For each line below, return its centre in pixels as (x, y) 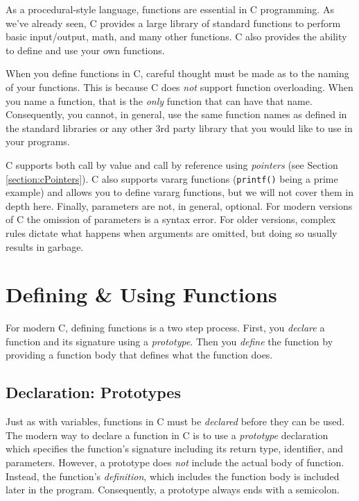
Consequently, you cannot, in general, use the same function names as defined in (176, 114)
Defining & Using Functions (141, 294)
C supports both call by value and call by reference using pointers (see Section (172, 164)
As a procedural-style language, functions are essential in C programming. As (170, 9)
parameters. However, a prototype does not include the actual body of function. (175, 462)
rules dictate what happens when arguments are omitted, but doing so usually (172, 232)
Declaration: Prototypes (93, 392)
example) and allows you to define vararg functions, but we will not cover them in (179, 192)
